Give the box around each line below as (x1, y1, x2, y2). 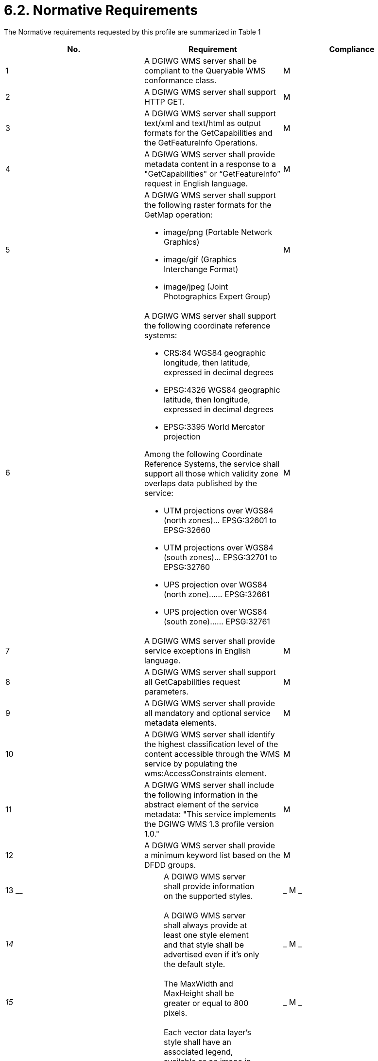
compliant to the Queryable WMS (144, 65, 266, 75)
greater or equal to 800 (163, 998, 249, 1008)
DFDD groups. (144, 860, 196, 870)
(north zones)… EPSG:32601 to (163, 515, 276, 525)
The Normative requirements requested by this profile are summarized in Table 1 (4, 27, 261, 36)
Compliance (329, 44, 375, 54)
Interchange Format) (163, 264, 239, 274)
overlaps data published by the (144, 478, 258, 488)
